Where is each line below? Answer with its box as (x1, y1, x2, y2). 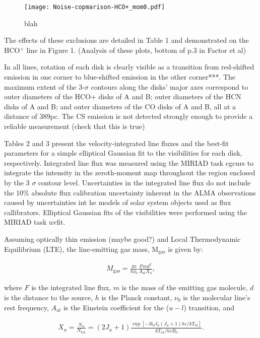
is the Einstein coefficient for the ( (63, 302, 169, 312)
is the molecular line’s (183, 292, 250, 302)
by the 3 (4, 177, 30, 187)
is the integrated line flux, (31, 282, 111, 293)
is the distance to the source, (4, 292, 93, 302)
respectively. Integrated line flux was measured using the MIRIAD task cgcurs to (4, 157, 254, 168)
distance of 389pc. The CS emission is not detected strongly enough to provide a (4, 111, 253, 121)
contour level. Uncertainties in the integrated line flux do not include (38, 177, 251, 187)
